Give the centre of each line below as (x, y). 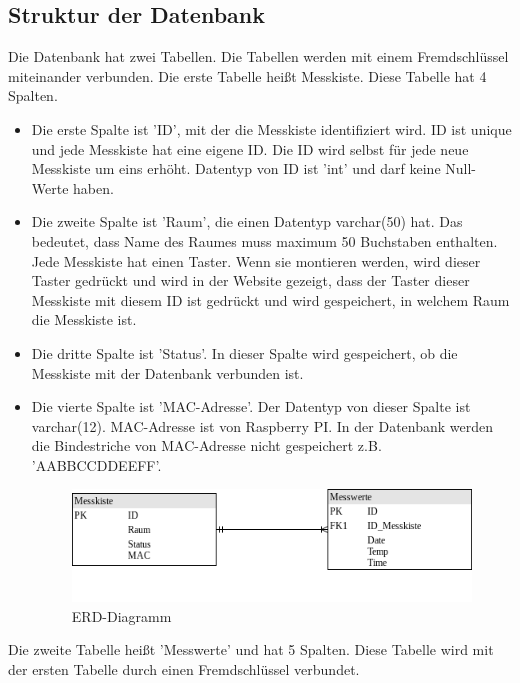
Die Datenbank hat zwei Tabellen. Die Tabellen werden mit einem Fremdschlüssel (258, 56)
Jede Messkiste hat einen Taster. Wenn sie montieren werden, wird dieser (256, 260)
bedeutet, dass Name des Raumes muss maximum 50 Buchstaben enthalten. (264, 240)
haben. (93, 187)
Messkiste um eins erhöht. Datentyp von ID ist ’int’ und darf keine (236, 168)
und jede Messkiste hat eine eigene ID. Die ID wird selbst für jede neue (250, 148)
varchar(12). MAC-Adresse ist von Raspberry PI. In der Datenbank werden (262, 425)
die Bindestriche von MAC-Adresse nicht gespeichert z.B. (206, 445)
